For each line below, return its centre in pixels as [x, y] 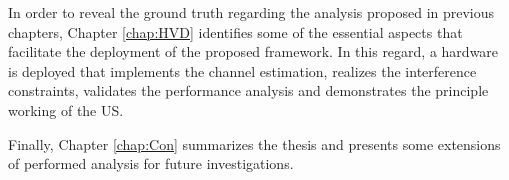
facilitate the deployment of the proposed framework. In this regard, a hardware [253, 51]
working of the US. [66, 109]
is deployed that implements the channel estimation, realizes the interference [242, 70]
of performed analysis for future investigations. [151, 163]
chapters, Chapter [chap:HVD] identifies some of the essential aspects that [235, 31]
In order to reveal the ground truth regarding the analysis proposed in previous [251, 12]
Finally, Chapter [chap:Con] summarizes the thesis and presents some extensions [254, 143]
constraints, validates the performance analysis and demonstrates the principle [248, 90]
